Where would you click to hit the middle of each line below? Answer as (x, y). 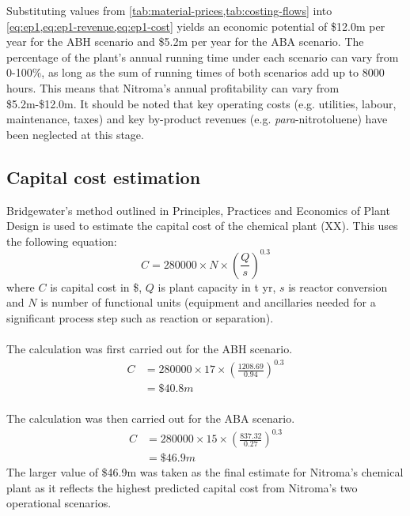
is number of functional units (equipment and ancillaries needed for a (208, 302)
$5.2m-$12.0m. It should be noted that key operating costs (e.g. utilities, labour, (201, 103)
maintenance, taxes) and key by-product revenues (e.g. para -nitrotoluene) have (197, 119)
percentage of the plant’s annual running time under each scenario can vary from (203, 56)
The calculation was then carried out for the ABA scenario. (151, 418)
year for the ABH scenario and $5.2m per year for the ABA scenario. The (185, 41)
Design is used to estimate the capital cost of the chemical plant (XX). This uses (202, 226)
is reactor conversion (338, 286)
